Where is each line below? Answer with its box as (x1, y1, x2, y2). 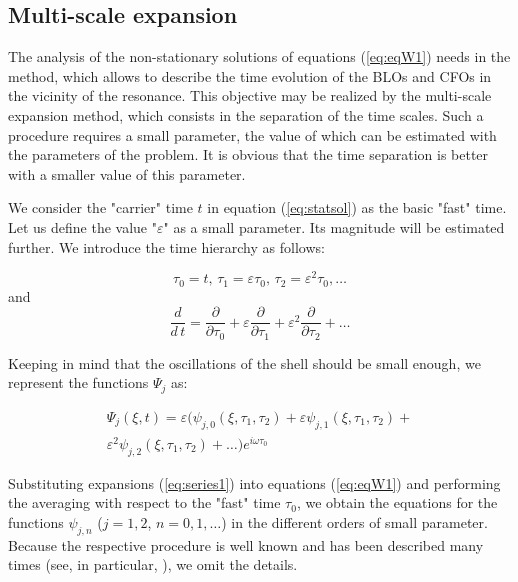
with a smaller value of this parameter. (8, 163, 246, 184)
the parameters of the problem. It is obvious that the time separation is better (8, 144, 489, 165)
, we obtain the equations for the (296, 492, 498, 513)
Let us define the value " (8, 216, 157, 237)
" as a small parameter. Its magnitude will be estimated (163, 216, 505, 237)
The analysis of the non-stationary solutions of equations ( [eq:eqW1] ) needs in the (8, 46, 511, 67)
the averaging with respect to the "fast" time (8, 492, 281, 513)
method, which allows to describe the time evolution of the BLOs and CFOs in (8, 65, 492, 86)
